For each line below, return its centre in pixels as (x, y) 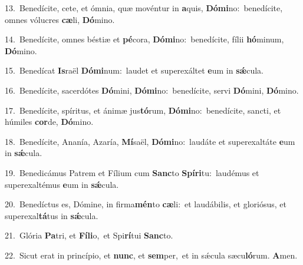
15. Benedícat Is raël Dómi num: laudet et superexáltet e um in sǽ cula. (134, 70)
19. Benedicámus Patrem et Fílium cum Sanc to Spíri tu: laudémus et (132, 172)
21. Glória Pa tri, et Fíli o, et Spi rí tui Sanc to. (89, 235)
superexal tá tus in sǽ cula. (52, 215)
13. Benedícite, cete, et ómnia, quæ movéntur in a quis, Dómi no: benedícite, (144, 8)
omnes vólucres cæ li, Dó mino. (60, 19)
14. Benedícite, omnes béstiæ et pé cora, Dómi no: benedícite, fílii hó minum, (144, 39)
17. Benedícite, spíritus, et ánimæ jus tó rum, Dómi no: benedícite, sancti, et (143, 110)
